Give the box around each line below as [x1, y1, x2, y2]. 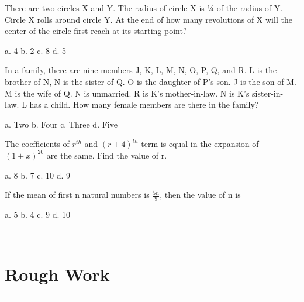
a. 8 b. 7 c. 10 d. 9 [5, 169, 70, 181]
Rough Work [5, 262, 110, 286]
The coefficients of [5, 138, 70, 150]
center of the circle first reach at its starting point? [5, 25, 187, 37]
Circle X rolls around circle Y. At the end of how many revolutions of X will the [5, 13, 292, 25]
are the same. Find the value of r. [46, 149, 167, 161]
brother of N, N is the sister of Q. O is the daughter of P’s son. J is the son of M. [5, 75, 296, 87]
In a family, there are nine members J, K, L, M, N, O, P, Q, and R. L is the [5, 64, 277, 76]
